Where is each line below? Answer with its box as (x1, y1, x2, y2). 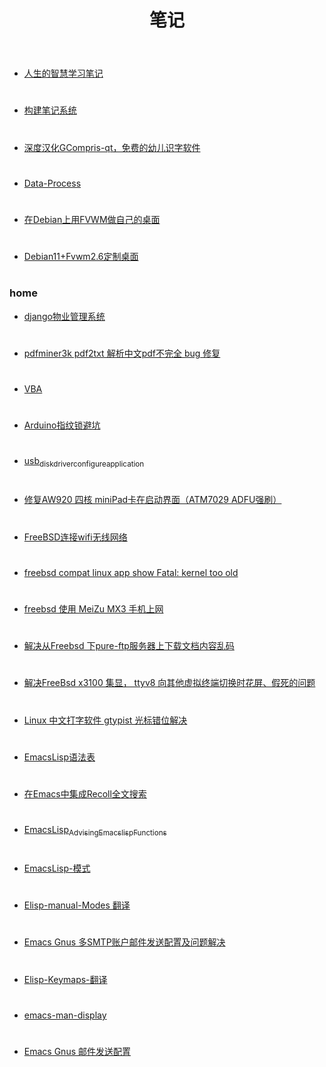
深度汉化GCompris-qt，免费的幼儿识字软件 (23, 141, 201, 153)
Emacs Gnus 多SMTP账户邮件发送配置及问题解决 (23, 936, 226, 948)
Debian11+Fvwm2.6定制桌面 (23, 251, 139, 263)
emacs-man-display (23, 1009, 107, 1021)
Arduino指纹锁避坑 (23, 419, 101, 431)
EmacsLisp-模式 (23, 862, 91, 875)
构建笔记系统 (23, 104, 77, 116)
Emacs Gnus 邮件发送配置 (23, 1046, 131, 1058)
